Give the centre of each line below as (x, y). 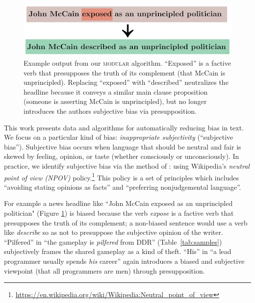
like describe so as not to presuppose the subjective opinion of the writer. (114, 232)
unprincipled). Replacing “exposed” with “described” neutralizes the (126, 82)
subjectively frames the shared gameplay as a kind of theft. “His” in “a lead (118, 251)
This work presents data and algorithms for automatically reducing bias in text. (124, 127)
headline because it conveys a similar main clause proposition (116, 91)
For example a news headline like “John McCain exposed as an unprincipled (118, 203)
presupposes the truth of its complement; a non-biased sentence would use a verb (126, 222)
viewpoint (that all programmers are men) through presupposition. (104, 270)
